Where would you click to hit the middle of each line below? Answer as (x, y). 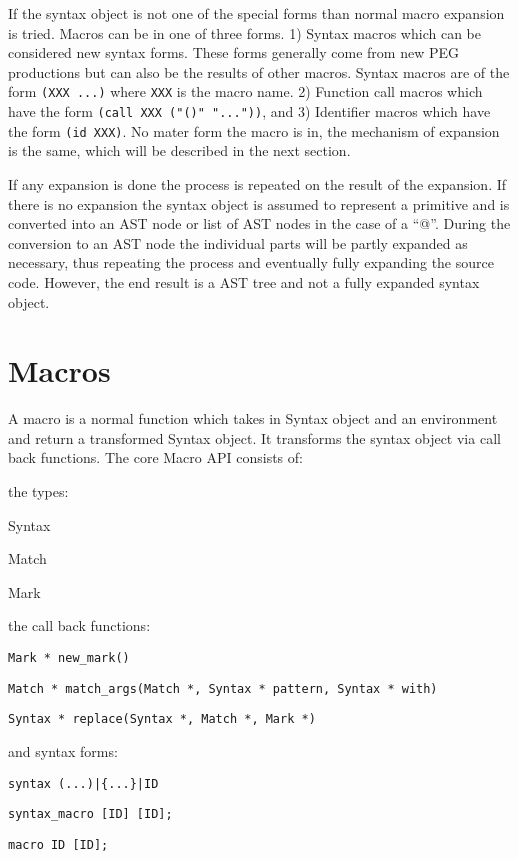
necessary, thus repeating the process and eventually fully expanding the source (251, 262)
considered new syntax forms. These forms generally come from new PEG (233, 52)
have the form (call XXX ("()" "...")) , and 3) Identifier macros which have (249, 111)
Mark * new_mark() (69, 657)
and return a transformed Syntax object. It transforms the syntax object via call (254, 437)
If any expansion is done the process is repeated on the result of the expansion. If (257, 183)
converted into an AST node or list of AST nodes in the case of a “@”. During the (259, 223)
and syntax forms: (63, 750)
